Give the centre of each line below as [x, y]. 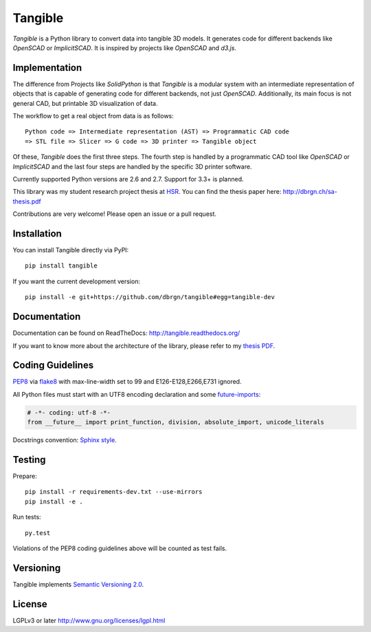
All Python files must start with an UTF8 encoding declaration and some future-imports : [137, 394]
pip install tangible [61, 266]
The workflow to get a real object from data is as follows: [93, 116]
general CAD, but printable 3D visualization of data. [85, 103]
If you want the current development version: [77, 281]
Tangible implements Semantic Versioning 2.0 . [78, 584]
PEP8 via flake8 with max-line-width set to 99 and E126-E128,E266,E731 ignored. [127, 382]
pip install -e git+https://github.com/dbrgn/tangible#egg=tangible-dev [150, 297]
